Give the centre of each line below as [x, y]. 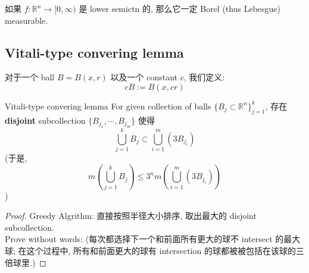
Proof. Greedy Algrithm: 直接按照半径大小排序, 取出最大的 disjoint [131, 216]
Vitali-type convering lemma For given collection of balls [108, 106]
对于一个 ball [30, 77]
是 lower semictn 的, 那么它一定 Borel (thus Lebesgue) [180, 8]
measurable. [26, 20]
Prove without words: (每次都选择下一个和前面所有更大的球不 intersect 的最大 [153, 239]
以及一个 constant [144, 77]
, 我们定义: [204, 77]
